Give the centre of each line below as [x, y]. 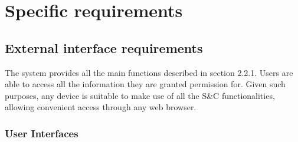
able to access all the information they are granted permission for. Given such [145, 84]
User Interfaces [42, 133]
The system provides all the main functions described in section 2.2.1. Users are [149, 72]
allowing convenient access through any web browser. [101, 107]
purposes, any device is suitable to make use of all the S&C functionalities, [140, 95]
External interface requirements [104, 47]
